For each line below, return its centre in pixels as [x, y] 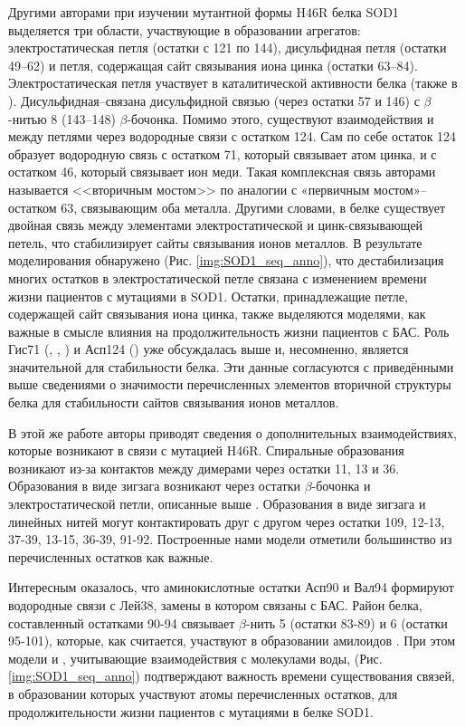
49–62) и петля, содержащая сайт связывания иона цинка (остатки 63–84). [213, 65]
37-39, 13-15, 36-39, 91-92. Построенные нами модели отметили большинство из [230, 539]
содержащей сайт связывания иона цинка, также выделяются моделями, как [217, 314]
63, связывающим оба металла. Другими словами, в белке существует [253, 207]
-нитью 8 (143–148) [62, 118]
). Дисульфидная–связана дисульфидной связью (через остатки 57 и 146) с [214, 100]
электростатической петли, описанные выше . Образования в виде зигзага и [217, 504]
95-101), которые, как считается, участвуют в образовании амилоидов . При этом [232, 641]
